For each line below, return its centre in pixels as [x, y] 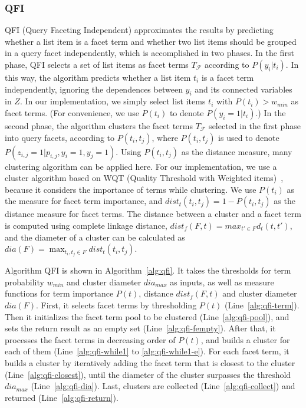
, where [165, 137]
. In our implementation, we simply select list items [113, 101]
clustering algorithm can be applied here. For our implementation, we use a [141, 166]
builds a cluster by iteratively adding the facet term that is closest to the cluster [150, 362]
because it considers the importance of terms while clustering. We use [131, 189]
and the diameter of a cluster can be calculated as [95, 237]
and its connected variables [244, 89]
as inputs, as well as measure [222, 282]
